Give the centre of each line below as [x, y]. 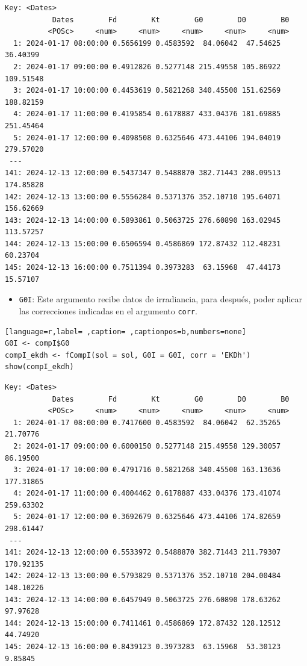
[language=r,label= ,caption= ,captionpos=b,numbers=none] [126, 331]
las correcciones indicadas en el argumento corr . [108, 310]
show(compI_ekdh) [39, 367]
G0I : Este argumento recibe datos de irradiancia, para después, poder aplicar [161, 299]
